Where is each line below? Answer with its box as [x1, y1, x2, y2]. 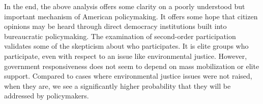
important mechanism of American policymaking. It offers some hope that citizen [4, 11, 258, 21]
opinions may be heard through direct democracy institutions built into [4, 21, 227, 31]
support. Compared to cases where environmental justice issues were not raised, [4, 71, 252, 81]
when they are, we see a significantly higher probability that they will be [4, 80, 231, 91]
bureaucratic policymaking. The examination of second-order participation [4, 30, 236, 41]
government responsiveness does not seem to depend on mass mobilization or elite [4, 60, 259, 71]
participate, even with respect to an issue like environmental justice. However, [4, 50, 247, 61]
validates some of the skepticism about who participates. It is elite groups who [4, 41, 249, 51]
